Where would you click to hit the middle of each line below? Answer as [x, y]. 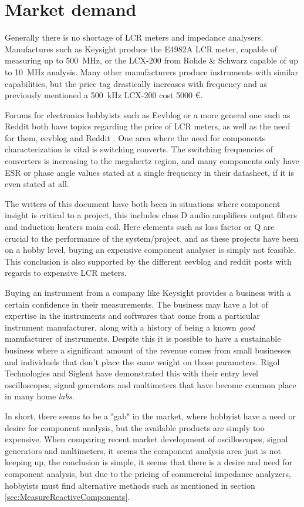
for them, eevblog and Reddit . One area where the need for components [135, 137]
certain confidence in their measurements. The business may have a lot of [136, 304]
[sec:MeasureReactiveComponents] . [67, 497]
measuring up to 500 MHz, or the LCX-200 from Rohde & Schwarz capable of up [151, 60]
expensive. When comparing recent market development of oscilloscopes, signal [146, 439]
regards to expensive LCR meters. [66, 273]
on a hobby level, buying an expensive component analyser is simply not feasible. [151, 250]
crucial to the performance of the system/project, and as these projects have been [152, 238]
